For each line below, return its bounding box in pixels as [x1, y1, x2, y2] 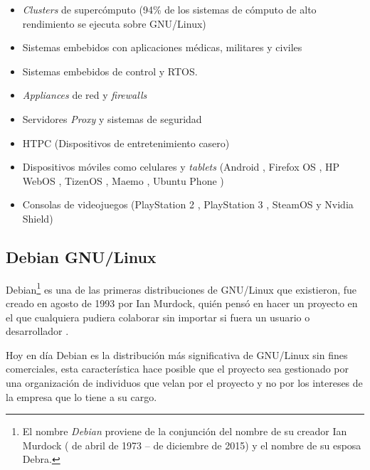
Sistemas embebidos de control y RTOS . [22, 63, 198, 78]
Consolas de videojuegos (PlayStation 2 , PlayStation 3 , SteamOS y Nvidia [22, 197, 354, 212]
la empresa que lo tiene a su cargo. [6, 389, 157, 404]
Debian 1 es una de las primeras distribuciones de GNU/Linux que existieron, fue [6, 279, 357, 297]
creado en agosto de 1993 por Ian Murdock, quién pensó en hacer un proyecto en [6, 295, 358, 310]
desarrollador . [6, 324, 69, 338]
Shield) [22, 210, 53, 225]
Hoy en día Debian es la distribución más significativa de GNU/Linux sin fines [6, 347, 348, 362]
